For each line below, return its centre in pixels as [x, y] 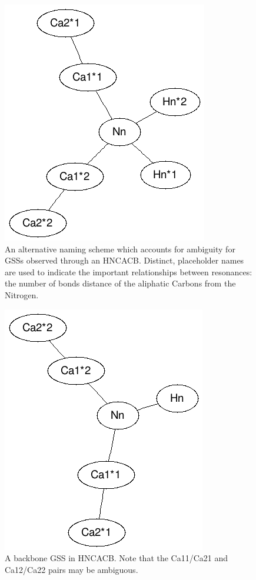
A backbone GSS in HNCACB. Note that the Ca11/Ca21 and [117, 558]
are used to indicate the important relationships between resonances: [129, 271]
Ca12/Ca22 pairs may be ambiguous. [72, 569]
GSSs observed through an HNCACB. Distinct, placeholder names [124, 260]
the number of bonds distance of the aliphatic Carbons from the [120, 283]
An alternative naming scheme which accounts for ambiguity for [120, 249]
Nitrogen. [22, 294]
